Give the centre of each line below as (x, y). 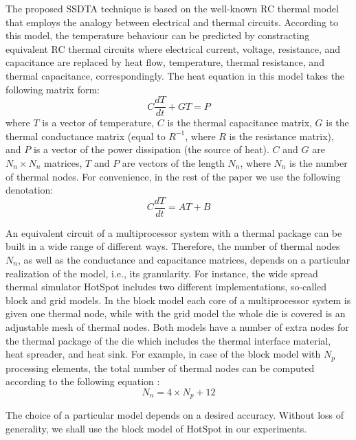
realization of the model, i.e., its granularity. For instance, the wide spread (162, 273)
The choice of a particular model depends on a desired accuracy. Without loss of (175, 415)
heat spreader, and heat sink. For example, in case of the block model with (163, 354)
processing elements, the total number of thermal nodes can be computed (160, 368)
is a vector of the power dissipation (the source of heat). (151, 149)
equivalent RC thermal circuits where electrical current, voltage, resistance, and (173, 48)
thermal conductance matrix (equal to (86, 136)
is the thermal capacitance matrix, (240, 123)
